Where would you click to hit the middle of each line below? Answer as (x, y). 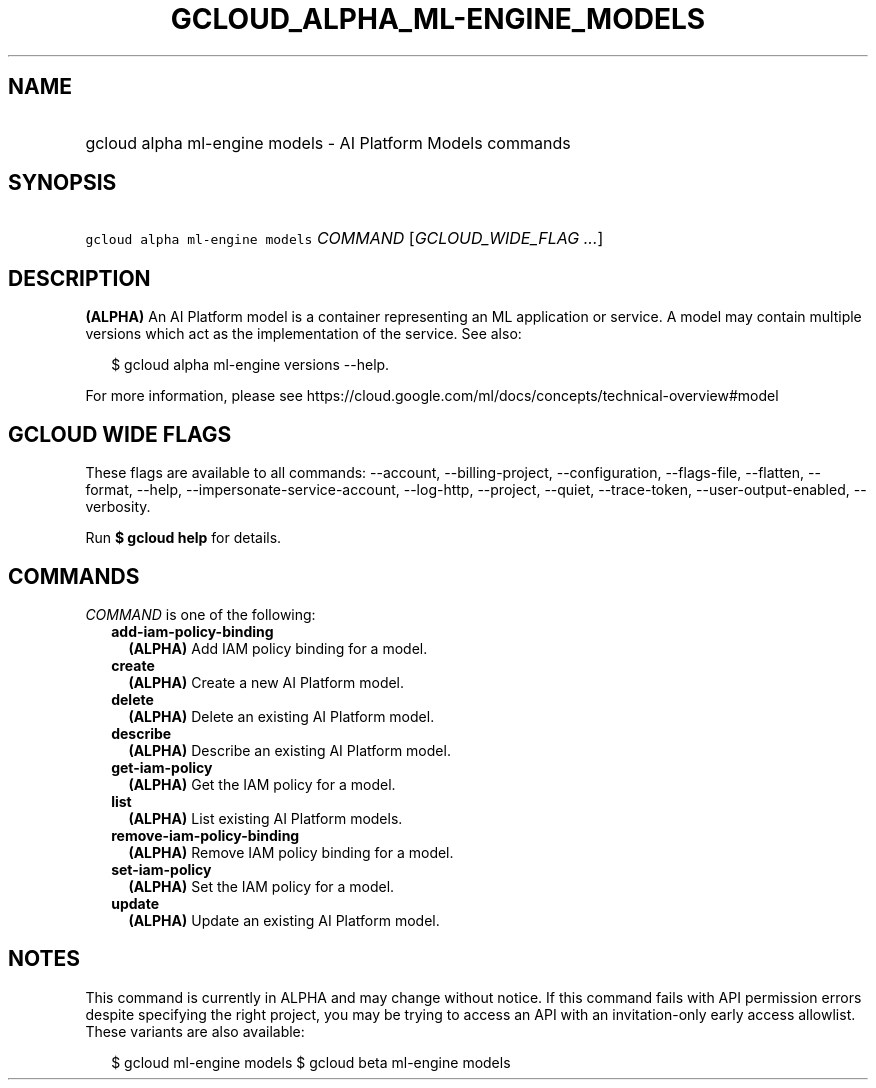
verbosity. (118, 507)
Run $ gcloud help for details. (183, 538)
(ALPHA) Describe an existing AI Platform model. (289, 750)
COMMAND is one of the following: (200, 614)
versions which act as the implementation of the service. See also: (303, 334)
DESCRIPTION (79, 278)
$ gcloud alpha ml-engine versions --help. (250, 365)
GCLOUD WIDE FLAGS (120, 434)
